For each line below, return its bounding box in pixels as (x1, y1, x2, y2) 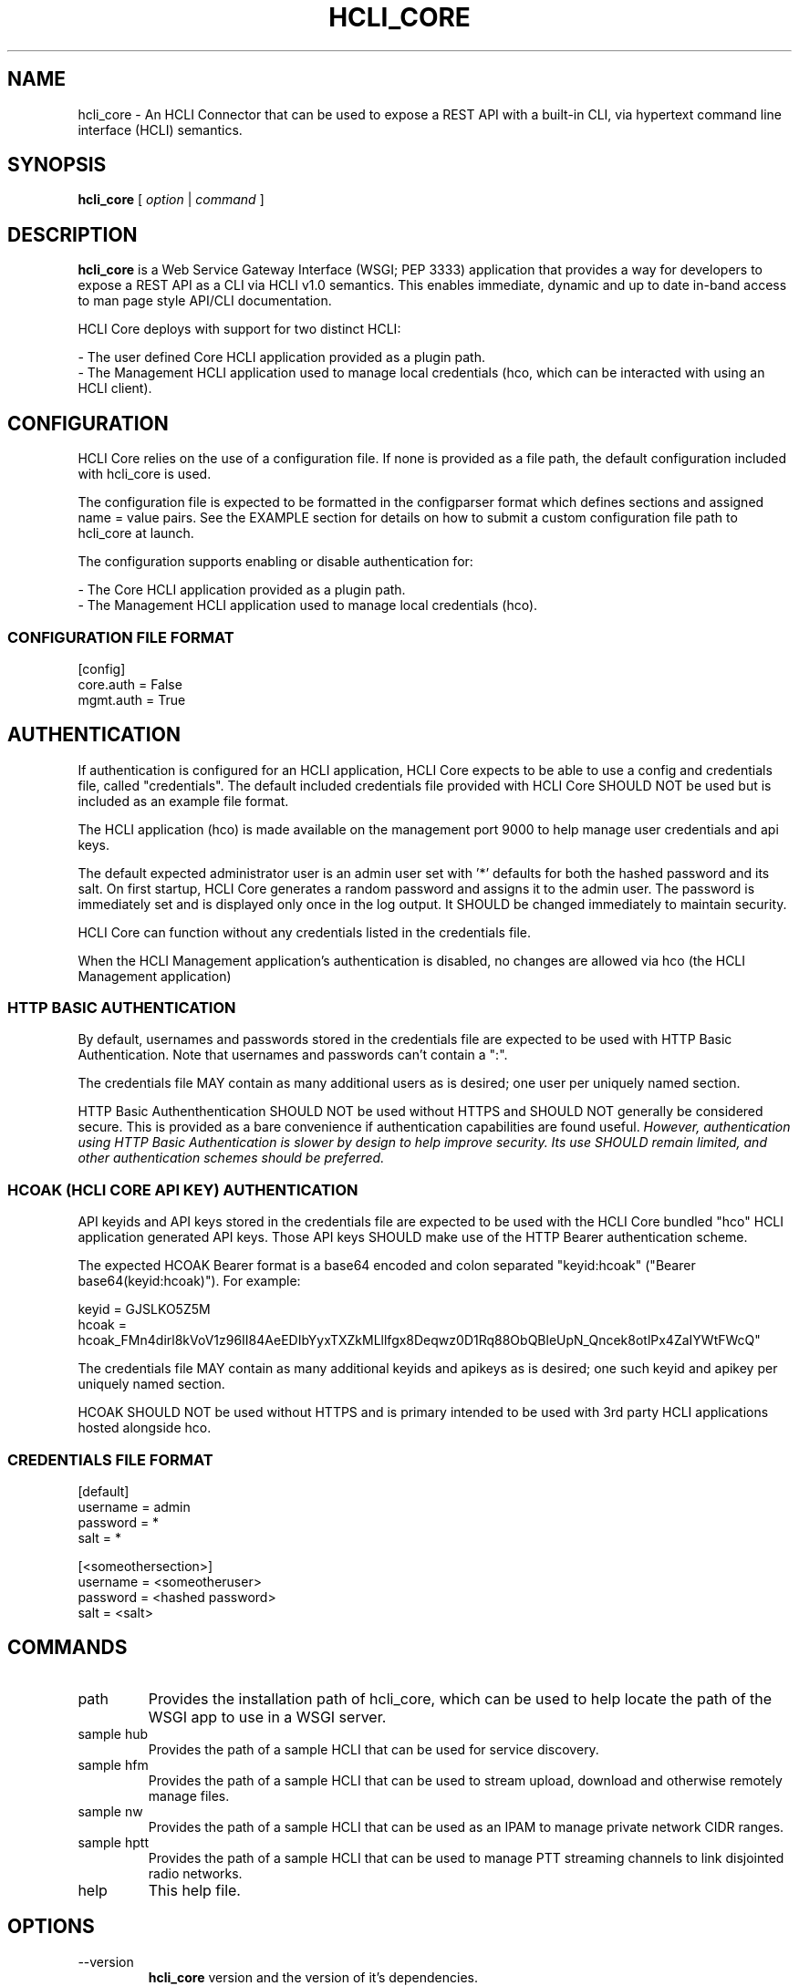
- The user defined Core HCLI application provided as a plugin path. (78, 349, 485, 366)
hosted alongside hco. (78, 1420, 212, 1436)
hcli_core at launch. (78, 525, 194, 542)
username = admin (78, 1498, 191, 1515)
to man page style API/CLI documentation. (78, 293, 332, 309)
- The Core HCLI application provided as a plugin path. (78, 582, 406, 598)
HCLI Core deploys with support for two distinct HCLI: (78, 321, 401, 337)
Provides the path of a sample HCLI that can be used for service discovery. (148, 1741, 599, 1757)
